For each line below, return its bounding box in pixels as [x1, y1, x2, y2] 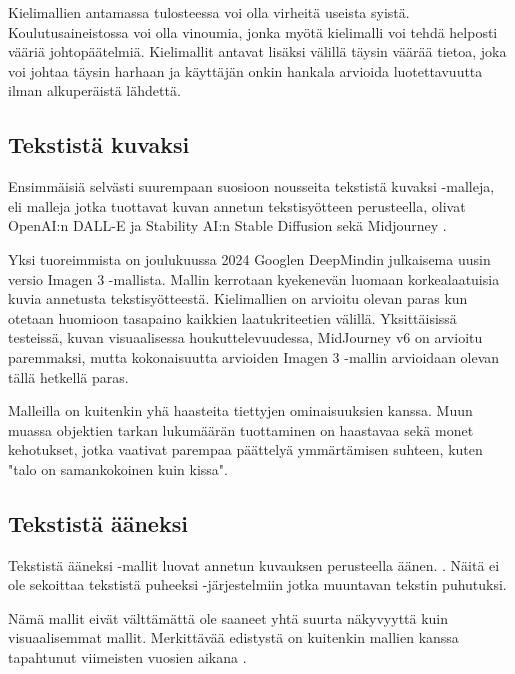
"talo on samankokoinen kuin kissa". [8, 458, 228, 479]
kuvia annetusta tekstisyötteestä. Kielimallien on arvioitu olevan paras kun [8, 288, 468, 309]
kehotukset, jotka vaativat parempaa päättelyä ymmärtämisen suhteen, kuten [8, 439, 483, 460]
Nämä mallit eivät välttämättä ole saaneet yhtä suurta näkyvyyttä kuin [8, 607, 449, 628]
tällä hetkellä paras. [8, 366, 129, 387]
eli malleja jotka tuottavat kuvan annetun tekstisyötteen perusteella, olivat [8, 195, 466, 216]
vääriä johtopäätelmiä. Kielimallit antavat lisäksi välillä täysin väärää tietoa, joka [8, 41, 507, 62]
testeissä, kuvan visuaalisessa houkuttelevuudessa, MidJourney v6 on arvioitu [8, 327, 483, 348]
